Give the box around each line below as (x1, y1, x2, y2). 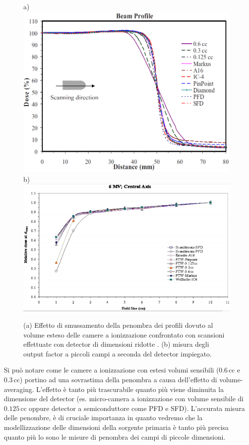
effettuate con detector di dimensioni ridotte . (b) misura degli (23, 339, 209, 349)
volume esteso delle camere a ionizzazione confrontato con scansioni (23, 329, 225, 339)
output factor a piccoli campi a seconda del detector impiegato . (23, 348, 212, 358)
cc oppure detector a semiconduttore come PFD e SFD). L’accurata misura (20, 403, 245, 413)
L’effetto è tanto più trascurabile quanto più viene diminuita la (36, 384, 224, 394)
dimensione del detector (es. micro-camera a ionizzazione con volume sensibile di (4, 393, 244, 404)
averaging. (4, 384, 34, 394)
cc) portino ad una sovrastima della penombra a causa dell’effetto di (14, 374, 217, 384)
